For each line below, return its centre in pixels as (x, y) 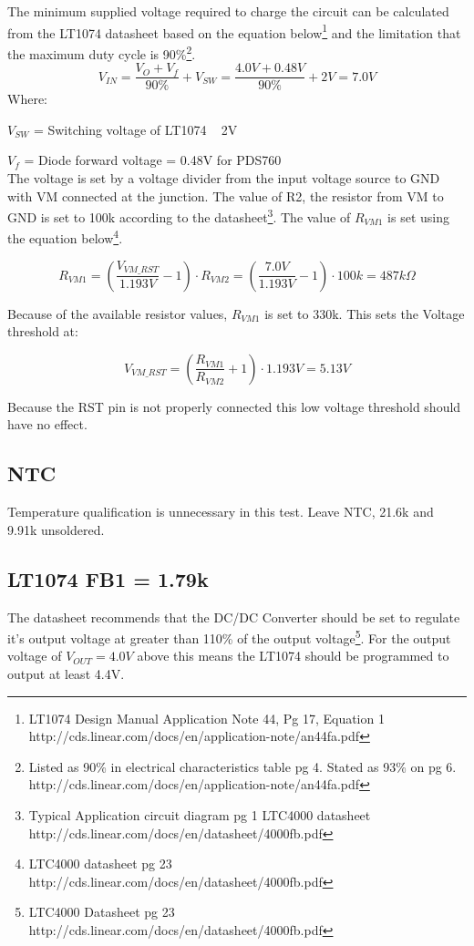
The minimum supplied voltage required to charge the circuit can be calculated (228, 11)
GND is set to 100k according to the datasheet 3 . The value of (179, 216)
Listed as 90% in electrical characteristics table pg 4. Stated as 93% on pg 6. (242, 766)
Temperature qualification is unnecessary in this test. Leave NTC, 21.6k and (221, 512)
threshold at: (43, 331)
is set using (418, 216)
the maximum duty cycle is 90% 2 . (102, 52)
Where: (27, 99)
